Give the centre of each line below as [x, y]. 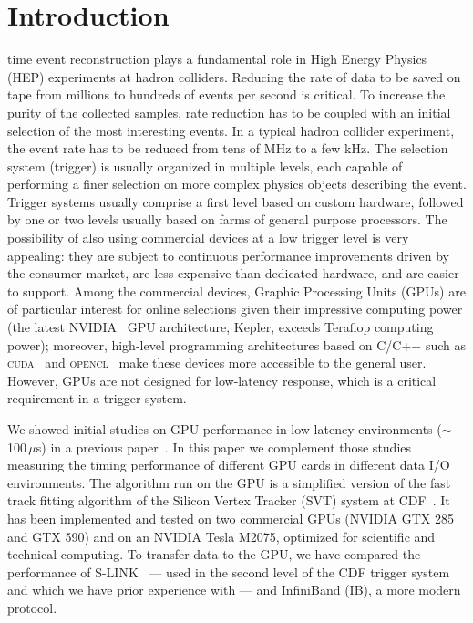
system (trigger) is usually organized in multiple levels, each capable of [205, 166]
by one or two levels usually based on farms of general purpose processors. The [227, 219]
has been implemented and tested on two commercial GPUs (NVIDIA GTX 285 [231, 518]
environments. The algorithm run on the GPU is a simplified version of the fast [229, 482]
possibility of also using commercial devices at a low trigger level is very [208, 238]
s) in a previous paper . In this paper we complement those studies [224, 446]
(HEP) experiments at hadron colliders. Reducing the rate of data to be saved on [234, 76]
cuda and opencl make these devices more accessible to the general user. [217, 363]
